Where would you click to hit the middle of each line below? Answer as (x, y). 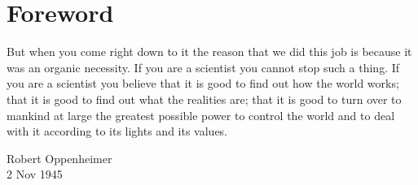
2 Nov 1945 (35, 174)
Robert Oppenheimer (59, 158)
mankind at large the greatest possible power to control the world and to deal (201, 115)
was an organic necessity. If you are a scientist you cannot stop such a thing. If (203, 67)
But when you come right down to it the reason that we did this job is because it (209, 52)
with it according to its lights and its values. (117, 131)
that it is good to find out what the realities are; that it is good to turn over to (204, 99)
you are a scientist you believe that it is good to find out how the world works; (203, 83)
